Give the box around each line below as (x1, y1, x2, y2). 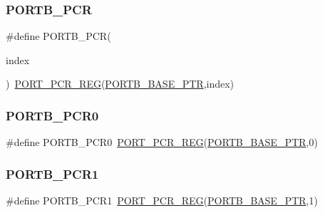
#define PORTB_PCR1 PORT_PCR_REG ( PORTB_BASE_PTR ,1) (6, 193, 318, 208)
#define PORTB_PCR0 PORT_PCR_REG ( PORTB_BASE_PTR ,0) (6, 135, 318, 150)
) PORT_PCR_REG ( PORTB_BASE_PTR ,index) (6, 76, 235, 91)
